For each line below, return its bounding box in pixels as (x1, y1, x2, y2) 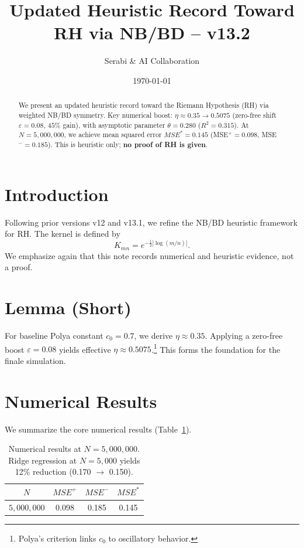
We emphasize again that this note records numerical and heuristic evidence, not (5, 249, 294, 261)
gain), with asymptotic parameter (63, 120, 165, 130)
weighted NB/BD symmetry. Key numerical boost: (18, 110, 173, 120)
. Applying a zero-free (205, 329, 283, 341)
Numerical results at (8, 443, 81, 455)
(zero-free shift (232, 110, 277, 120)
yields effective (58, 343, 111, 355)
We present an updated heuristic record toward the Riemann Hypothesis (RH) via (18, 100, 269, 110)
